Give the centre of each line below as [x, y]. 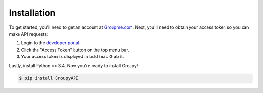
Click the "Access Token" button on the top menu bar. [75, 50]
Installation [32, 13]
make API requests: [28, 34]
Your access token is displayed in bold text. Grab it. [73, 56]
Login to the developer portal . [51, 43]
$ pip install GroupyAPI [49, 78]
